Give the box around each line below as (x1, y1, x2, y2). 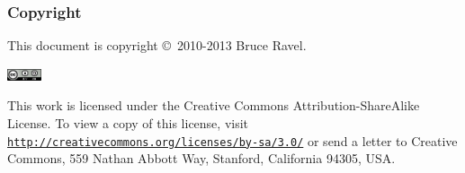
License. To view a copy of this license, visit (7, 114, 249, 132)
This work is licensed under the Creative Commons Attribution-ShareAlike (7, 96, 420, 115)
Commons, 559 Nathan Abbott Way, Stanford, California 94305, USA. (7, 149, 396, 168)
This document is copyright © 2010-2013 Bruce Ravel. (7, 36, 307, 55)
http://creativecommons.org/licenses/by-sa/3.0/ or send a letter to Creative (7, 131, 458, 150)
